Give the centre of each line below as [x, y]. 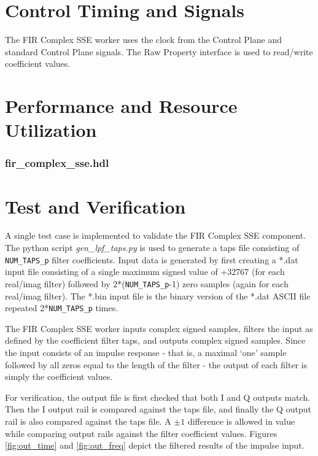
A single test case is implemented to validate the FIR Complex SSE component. [156, 235]
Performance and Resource [121, 106]
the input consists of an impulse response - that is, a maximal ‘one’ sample [146, 352]
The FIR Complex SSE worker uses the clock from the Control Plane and [144, 40]
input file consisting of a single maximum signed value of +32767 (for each [145, 272]
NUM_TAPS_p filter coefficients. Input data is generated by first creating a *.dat [152, 259]
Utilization [51, 130]
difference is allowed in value [241, 421]
